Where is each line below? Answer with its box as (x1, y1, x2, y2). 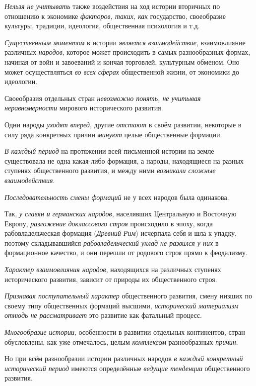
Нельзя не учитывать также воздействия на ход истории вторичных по (4, 1, 220, 11)
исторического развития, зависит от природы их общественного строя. (4, 274, 217, 284)
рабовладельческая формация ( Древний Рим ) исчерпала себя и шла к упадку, (4, 228, 237, 238)
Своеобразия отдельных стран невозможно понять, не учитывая (4, 93, 201, 103)
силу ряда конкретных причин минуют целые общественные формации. (4, 129, 222, 139)
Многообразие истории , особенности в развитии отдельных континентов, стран (4, 327, 245, 337)
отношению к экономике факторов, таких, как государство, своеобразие (4, 10, 226, 21)
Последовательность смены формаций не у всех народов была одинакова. (4, 192, 229, 202)
